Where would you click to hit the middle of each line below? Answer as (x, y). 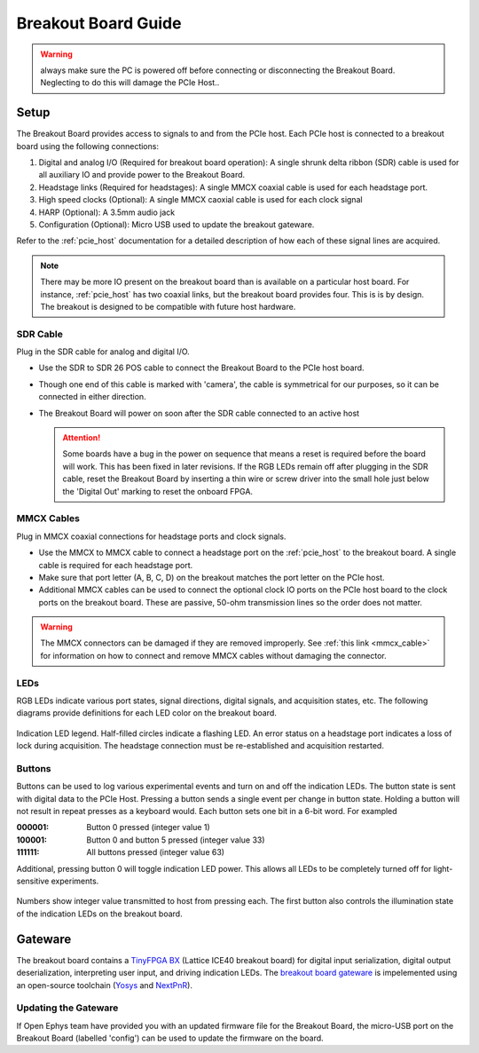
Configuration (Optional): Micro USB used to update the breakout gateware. (177, 224)
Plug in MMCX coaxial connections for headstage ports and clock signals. (151, 536)
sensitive (33, 881)
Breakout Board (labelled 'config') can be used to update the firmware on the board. (170, 1038)
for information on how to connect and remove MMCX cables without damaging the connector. (214, 655)
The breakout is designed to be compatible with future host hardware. (168, 306)
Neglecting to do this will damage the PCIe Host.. (130, 83)
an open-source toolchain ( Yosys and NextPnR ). (104, 985)
